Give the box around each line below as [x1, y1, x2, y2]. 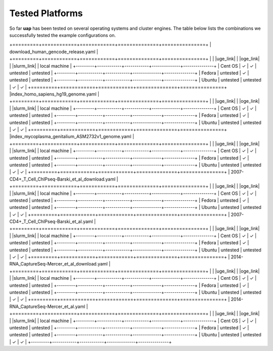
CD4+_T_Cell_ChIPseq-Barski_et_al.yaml [9, 218, 93, 225]
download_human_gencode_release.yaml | [9, 49, 99, 55]
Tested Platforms [9, 8, 83, 19]
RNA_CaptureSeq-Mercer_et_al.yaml [9, 303, 85, 310]
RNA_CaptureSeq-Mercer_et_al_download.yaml [9, 261, 108, 267]
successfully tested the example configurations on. [9, 32, 116, 38]
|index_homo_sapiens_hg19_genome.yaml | [9, 91, 100, 97]
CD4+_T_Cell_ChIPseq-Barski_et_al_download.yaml [9, 176, 116, 182]
